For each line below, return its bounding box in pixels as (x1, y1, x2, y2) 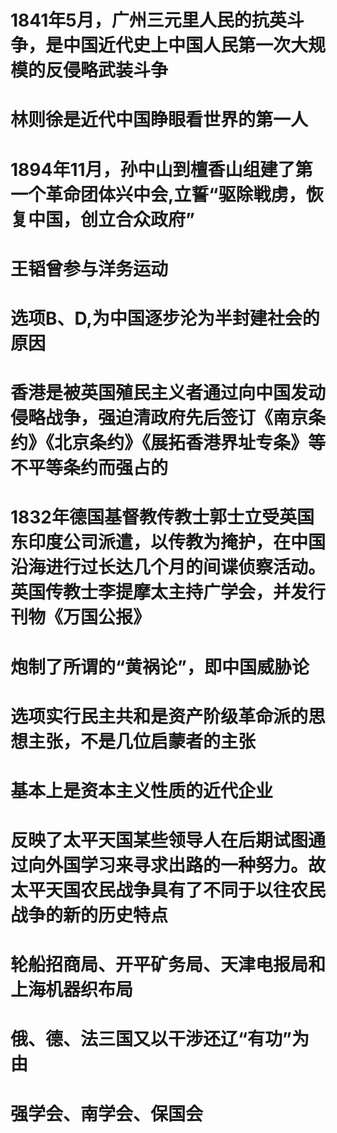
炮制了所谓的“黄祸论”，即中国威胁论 (10, 656, 310, 678)
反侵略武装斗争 (45, 59, 169, 82)
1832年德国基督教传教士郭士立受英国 (10, 506, 315, 529)
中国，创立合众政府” (28, 208, 195, 231)
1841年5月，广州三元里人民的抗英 (10, 9, 287, 32)
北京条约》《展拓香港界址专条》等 (54, 432, 327, 455)
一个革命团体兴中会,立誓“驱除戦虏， (10, 183, 307, 206)
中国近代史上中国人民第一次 (63, 34, 292, 57)
